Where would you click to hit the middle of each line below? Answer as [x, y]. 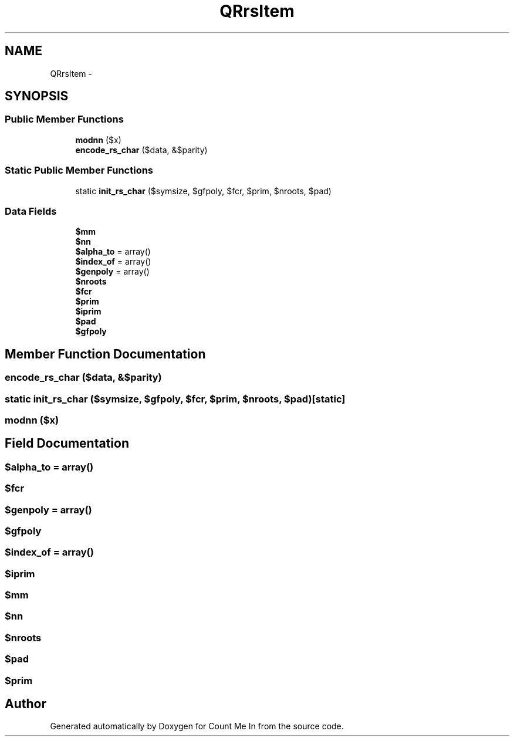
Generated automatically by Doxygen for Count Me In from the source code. [197, 726]
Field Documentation [67, 444]
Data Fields [31, 211]
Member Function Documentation [105, 354]
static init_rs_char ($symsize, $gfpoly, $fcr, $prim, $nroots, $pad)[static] [175, 399]
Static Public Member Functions [79, 170]
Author [26, 703]
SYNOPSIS [37, 96]
